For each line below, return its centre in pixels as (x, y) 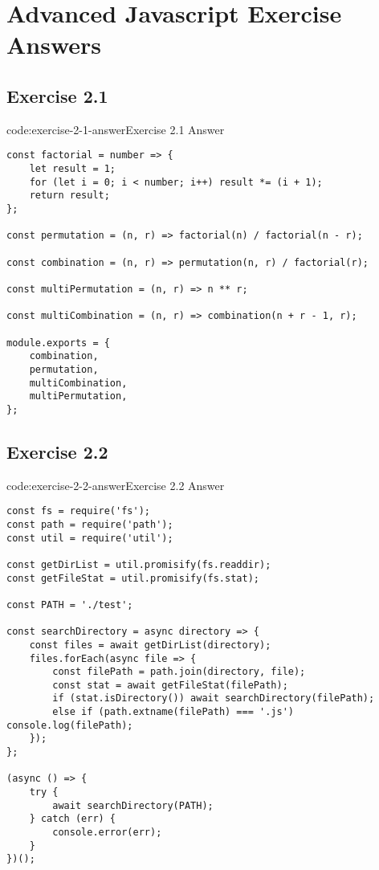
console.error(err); (107, 833)
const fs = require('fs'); (78, 511)
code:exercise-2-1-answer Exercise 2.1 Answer (116, 129)
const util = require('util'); (90, 538)
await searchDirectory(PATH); (133, 805)
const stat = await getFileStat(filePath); (170, 685)
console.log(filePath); (70, 725)
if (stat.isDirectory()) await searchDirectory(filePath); (214, 698)
